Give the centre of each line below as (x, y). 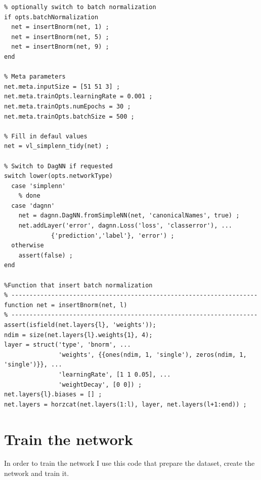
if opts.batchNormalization (51, 17)
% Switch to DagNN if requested (58, 166)
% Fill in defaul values (46, 136)
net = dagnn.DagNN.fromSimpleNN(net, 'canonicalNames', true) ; (129, 216)
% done (29, 196)
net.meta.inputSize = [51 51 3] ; (62, 86)
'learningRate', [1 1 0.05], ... (115, 374)
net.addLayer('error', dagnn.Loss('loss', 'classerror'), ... (125, 226)
